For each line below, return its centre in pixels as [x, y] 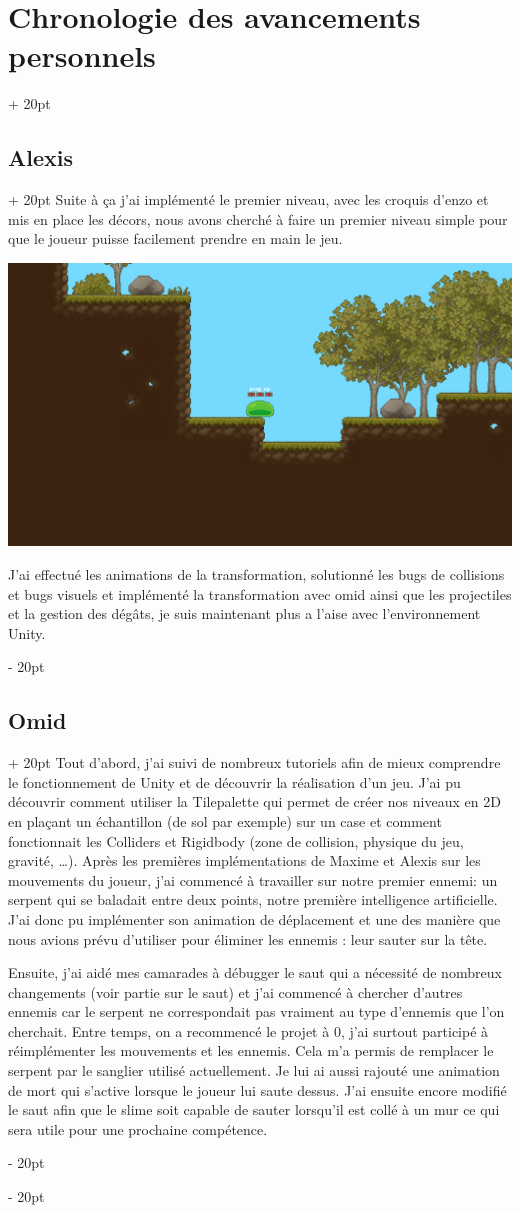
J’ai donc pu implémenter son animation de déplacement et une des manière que [254, 918]
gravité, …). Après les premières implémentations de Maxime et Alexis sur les [244, 860]
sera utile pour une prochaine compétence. [138, 1128]
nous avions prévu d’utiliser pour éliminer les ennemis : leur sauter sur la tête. [248, 938]
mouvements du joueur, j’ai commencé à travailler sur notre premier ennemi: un [253, 879]
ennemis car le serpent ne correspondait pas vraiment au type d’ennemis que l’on [256, 1011]
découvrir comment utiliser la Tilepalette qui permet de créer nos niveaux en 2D [254, 801]
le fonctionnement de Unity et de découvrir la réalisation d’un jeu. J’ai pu [234, 781]
